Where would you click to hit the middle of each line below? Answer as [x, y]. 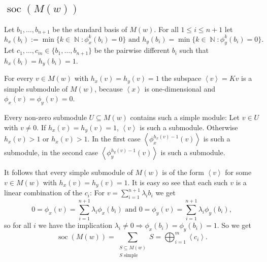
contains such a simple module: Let [185, 117]
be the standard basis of [90, 29]
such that [194, 50]
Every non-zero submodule [45, 117]
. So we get [234, 225]
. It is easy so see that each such [178, 182]
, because [109, 88]
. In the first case [114, 139]
